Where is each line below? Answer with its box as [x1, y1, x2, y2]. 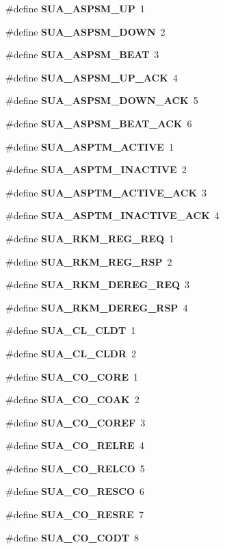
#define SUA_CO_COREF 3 [5, 415, 146, 429]
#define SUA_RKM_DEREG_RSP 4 [5, 300, 188, 314]
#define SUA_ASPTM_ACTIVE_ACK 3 [5, 185, 207, 199]
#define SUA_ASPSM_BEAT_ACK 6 [5, 116, 192, 130]
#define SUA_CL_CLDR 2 [5, 346, 137, 360]
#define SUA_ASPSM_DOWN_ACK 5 [5, 93, 198, 107]
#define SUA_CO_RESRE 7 [5, 507, 144, 522]
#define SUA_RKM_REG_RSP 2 [5, 254, 172, 268]
